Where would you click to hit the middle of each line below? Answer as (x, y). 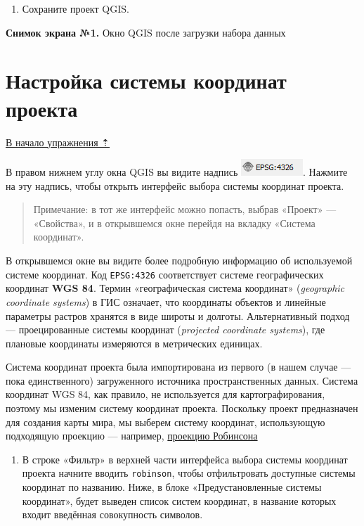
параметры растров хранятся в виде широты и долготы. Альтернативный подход (178, 315)
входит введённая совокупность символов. (112, 514)
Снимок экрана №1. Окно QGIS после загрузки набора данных (146, 32)
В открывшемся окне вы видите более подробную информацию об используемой (179, 261)
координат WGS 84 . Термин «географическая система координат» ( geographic (175, 288)
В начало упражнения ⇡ (58, 142)
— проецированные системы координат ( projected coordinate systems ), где (165, 329)
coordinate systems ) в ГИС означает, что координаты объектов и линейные (166, 301)
